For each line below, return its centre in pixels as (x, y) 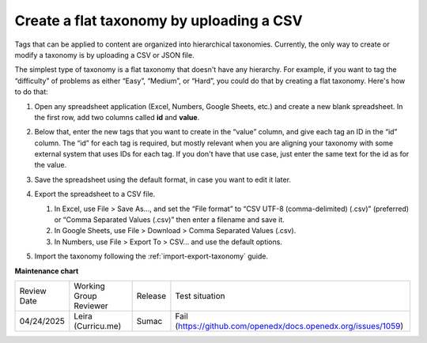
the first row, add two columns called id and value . (117, 117)
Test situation (200, 296)
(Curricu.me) (98, 326)
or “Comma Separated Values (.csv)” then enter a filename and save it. (169, 220)
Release (151, 296)
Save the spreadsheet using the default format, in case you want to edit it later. (163, 179)
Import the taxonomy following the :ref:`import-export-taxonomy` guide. (151, 256)
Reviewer (91, 306)
